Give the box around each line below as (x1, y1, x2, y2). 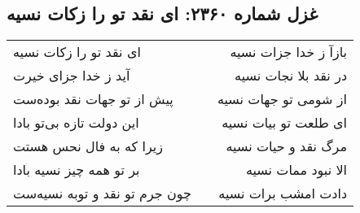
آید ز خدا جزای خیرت (13, 66, 130, 85)
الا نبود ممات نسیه (245, 160, 348, 180)
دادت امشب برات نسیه (218, 184, 348, 203)
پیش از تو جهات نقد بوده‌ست (13, 89, 173, 109)
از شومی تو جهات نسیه (217, 89, 348, 109)
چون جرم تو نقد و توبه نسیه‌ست (13, 184, 191, 203)
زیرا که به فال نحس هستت (13, 137, 163, 156)
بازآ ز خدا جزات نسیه (230, 42, 348, 62)
